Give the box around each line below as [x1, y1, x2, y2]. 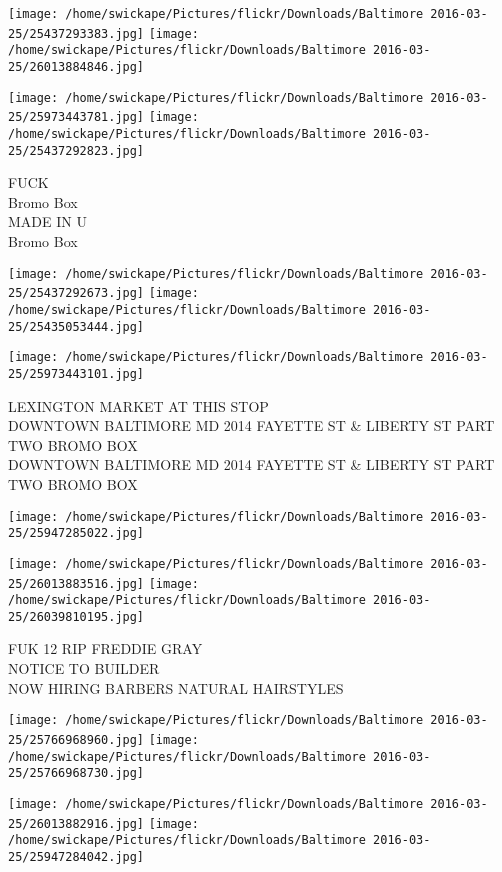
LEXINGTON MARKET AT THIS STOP [8, 395, 269, 416]
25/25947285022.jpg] [8, 526, 145, 541]
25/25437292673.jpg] [8, 286, 145, 301]
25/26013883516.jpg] [8, 576, 145, 591]
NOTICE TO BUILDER [8, 658, 160, 679]
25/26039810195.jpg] [8, 609, 145, 624]
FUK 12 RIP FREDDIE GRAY [8, 638, 203, 659]
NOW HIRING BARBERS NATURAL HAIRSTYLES [8, 677, 344, 698]
